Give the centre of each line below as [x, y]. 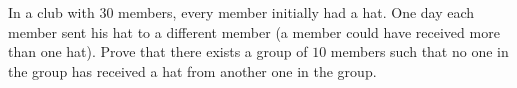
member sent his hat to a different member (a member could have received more [254, 31]
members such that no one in [419, 51]
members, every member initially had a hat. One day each [296, 12]
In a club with [51, 12]
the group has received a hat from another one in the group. [192, 70]
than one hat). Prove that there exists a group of [158, 51]
